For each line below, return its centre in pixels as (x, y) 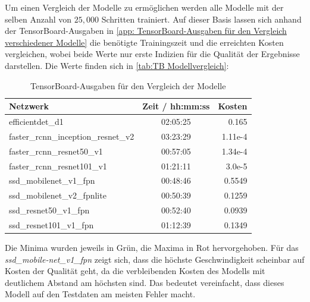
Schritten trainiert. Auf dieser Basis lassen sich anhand (201, 19)
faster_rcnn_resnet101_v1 (58, 166)
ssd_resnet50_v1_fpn (49, 210)
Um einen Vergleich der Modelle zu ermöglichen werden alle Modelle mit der (144, 7)
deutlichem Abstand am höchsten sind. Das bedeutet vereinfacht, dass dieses (145, 282)
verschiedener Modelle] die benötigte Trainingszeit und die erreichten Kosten (144, 42)
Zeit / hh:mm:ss (176, 106)
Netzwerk (29, 106)
